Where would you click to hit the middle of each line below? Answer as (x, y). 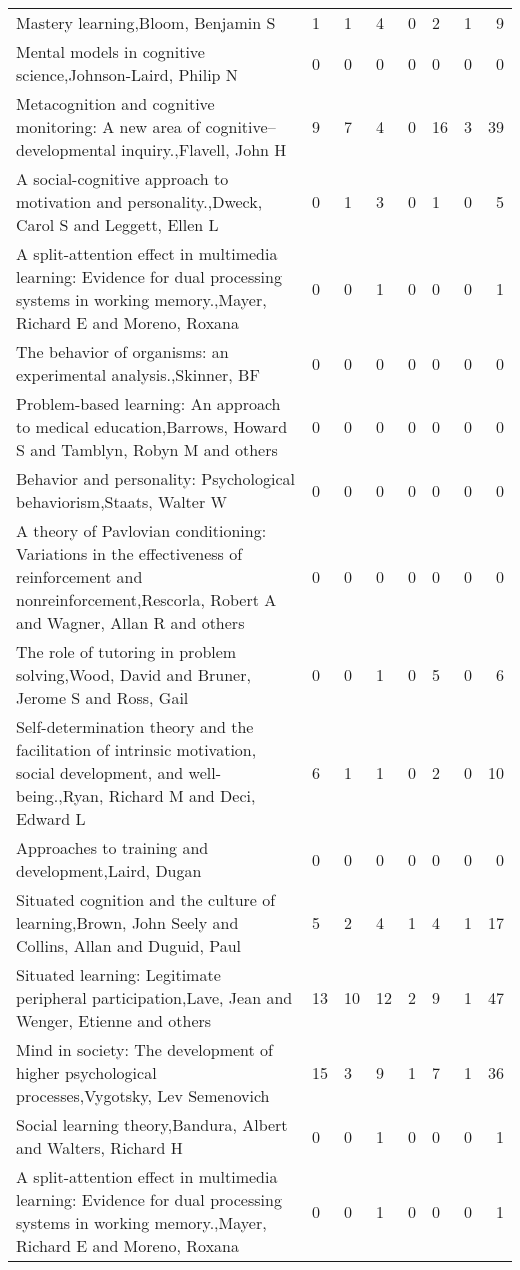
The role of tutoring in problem (126, 651)
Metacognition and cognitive (115, 103)
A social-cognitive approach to (122, 178)
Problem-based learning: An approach (148, 403)
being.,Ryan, (60, 795)
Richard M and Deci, (182, 795)
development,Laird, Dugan (109, 870)
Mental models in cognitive (110, 51)
